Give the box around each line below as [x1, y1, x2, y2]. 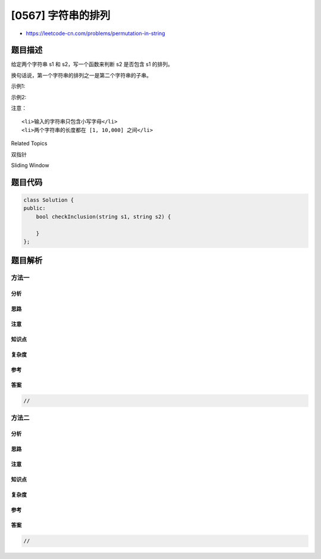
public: [23, 205, 46, 212]
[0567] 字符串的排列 [11, 9, 111, 22]
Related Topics [11, 140, 48, 147]
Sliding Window [11, 161, 50, 169]
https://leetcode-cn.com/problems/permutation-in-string [26, 30, 166, 37]
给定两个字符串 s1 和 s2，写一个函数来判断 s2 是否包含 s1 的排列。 [11, 61, 174, 68]
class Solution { [23, 196, 74, 203]
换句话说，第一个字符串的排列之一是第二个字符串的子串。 [11, 71, 152, 78]
